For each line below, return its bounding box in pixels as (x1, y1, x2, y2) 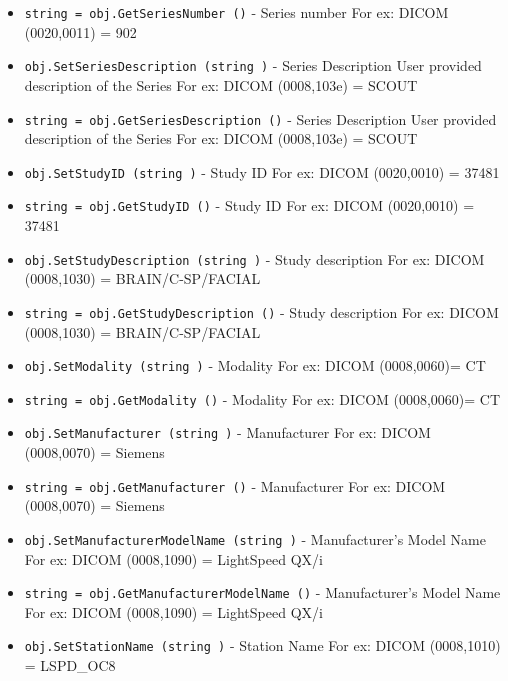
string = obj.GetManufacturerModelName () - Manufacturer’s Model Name (24, 582, 501, 603)
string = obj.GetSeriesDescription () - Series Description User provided (24, 108, 497, 129)
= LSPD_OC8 (24, 655, 116, 676)
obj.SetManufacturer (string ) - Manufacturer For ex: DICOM (24, 422, 431, 443)
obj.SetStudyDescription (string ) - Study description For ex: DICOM (24, 248, 485, 269)
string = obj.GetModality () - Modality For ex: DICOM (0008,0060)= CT (24, 388, 501, 409)
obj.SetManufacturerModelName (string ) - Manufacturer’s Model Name (24, 528, 486, 549)
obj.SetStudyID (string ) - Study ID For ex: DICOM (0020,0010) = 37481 (24, 161, 500, 182)
